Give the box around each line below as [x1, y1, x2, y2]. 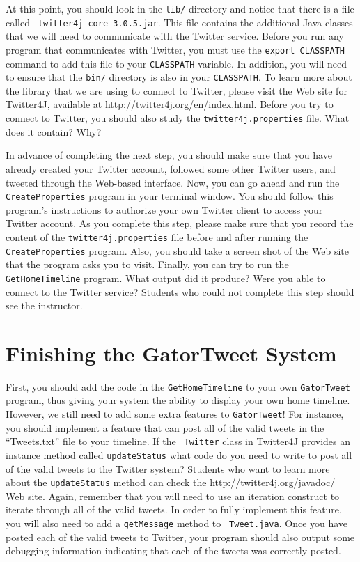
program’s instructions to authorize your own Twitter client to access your [6, 202, 323, 217]
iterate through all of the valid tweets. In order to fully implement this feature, [6, 502, 342, 517]
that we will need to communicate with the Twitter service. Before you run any [6, 29, 344, 43]
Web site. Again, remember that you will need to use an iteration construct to [6, 488, 340, 503]
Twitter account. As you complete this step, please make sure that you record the [6, 216, 354, 231]
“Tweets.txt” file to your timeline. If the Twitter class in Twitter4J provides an [6, 434, 350, 448]
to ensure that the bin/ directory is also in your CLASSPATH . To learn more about [6, 70, 352, 84]
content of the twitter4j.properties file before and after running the [6, 229, 308, 244]
